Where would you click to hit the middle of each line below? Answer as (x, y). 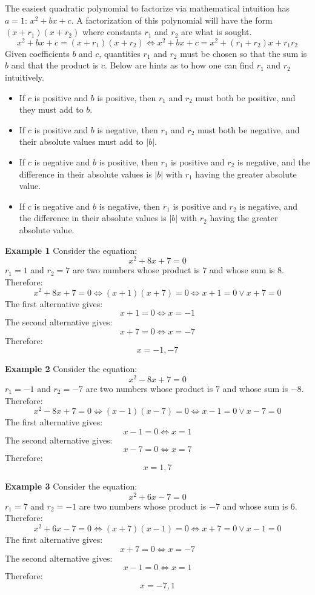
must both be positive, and (245, 97)
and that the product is (55, 65)
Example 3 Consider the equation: (71, 486)
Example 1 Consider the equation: (71, 250)
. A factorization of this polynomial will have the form (172, 20)
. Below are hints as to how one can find (180, 65)
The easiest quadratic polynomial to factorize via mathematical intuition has (148, 8)
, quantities (120, 53)
